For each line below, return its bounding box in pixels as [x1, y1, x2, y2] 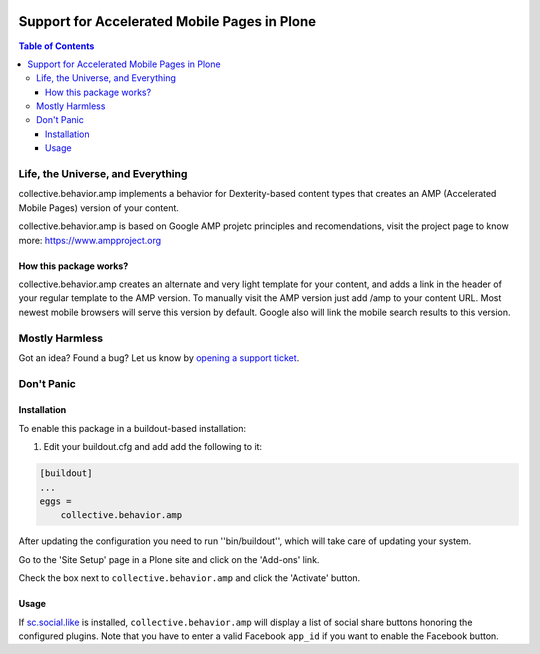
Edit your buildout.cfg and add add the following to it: [43, 441, 263, 453]
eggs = [39, 495, 72, 507]
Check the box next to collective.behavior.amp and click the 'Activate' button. [18, 572, 361, 584]
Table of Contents [18, 40, 95, 52]
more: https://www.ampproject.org [18, 234, 162, 246]
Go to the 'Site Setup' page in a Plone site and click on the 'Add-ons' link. [18, 553, 320, 565]
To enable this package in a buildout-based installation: [18, 422, 247, 434]
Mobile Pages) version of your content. [18, 201, 180, 214]
